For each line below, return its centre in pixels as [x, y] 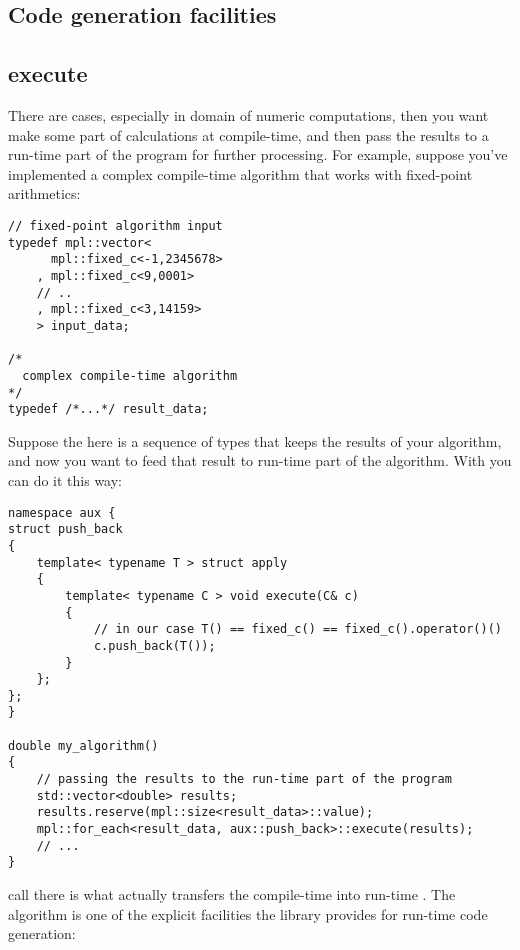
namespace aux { [62, 512]
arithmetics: [44, 193]
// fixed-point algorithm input [115, 225]
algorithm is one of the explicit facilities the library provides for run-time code [248, 913]
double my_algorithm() [83, 745]
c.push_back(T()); [154, 645]
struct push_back [65, 529]
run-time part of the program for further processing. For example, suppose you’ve [258, 154]
